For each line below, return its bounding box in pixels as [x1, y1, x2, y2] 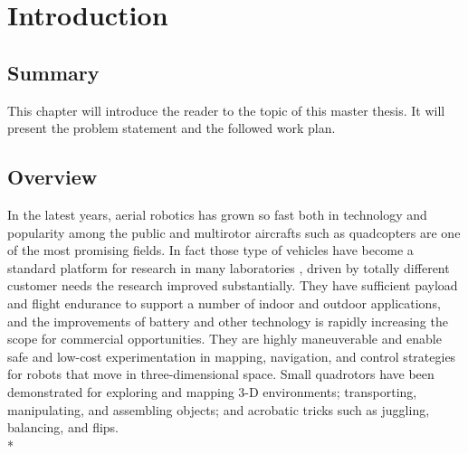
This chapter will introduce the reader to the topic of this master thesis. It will [7, 100, 445, 119]
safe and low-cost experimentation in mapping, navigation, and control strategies [7, 346, 456, 365]
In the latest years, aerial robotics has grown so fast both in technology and [7, 204, 427, 223]
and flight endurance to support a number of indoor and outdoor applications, [7, 293, 441, 312]
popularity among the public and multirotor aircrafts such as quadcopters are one [7, 222, 461, 241]
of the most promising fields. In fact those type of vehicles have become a [7, 241, 414, 260]
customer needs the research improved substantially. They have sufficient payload [7, 276, 458, 295]
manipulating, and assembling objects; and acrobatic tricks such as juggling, [7, 400, 430, 419]
